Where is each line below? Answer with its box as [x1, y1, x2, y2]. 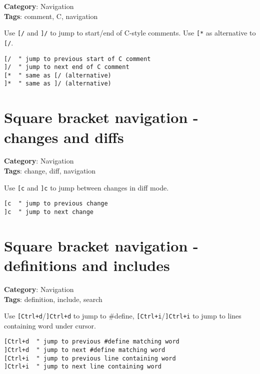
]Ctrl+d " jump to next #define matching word [4, 346, 165, 353]
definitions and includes [4, 254, 170, 275]
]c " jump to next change [4, 208, 93, 215]
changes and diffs [4, 126, 124, 147]
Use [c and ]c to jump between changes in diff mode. [4, 182, 169, 192]
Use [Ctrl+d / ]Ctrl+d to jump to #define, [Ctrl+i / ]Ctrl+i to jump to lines [4, 310, 241, 321]
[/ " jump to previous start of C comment [4, 55, 151, 62]
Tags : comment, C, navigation [4, 10, 98, 21]
